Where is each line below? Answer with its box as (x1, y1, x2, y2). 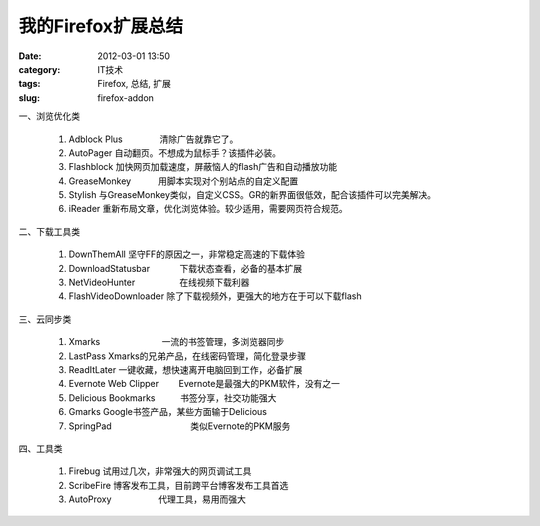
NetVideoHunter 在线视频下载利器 (68, 276, 250, 289)
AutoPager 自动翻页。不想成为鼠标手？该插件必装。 (68, 146, 282, 159)
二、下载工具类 (18, 225, 80, 237)
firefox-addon (97, 91, 155, 104)
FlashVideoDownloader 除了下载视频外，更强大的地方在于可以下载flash (68, 290, 362, 302)
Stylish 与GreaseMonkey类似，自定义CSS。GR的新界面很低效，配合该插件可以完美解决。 (68, 189, 437, 201)
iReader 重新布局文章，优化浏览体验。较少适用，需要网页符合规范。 (68, 203, 349, 215)
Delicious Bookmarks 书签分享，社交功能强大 (68, 391, 277, 404)
